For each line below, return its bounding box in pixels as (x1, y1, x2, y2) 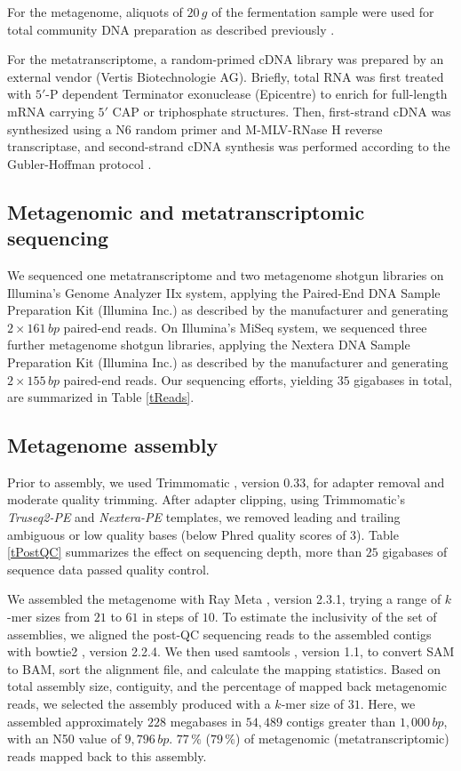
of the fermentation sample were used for (211, 3, 434, 20)
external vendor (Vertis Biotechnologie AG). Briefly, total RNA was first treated (7, 67, 444, 85)
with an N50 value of (7, 729, 121, 748)
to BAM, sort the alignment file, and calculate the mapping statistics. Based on (7, 659, 441, 678)
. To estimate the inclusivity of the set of (214, 607, 437, 626)
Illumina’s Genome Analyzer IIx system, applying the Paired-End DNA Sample (7, 283, 441, 301)
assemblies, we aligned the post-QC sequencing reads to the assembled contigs (7, 624, 432, 643)
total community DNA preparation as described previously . (7, 20, 335, 38)
